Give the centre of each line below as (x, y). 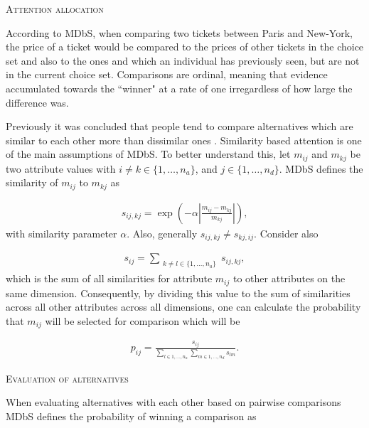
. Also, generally (162, 233)
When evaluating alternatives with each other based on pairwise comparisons (173, 402)
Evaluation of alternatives (67, 378)
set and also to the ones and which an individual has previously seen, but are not (183, 60)
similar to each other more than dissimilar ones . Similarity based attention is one (184, 140)
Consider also (289, 233)
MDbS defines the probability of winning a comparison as (131, 416)
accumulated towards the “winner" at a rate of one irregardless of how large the (179, 88)
